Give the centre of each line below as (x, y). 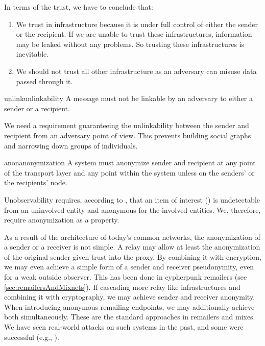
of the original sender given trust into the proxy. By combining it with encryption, (133, 256)
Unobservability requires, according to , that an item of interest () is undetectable (132, 199)
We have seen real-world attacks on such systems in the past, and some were (124, 327)
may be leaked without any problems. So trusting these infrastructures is (130, 44)
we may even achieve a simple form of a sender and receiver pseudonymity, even (129, 267)
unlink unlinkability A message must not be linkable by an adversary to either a (128, 98)
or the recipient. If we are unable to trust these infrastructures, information (134, 34)
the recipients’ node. (36, 182)
